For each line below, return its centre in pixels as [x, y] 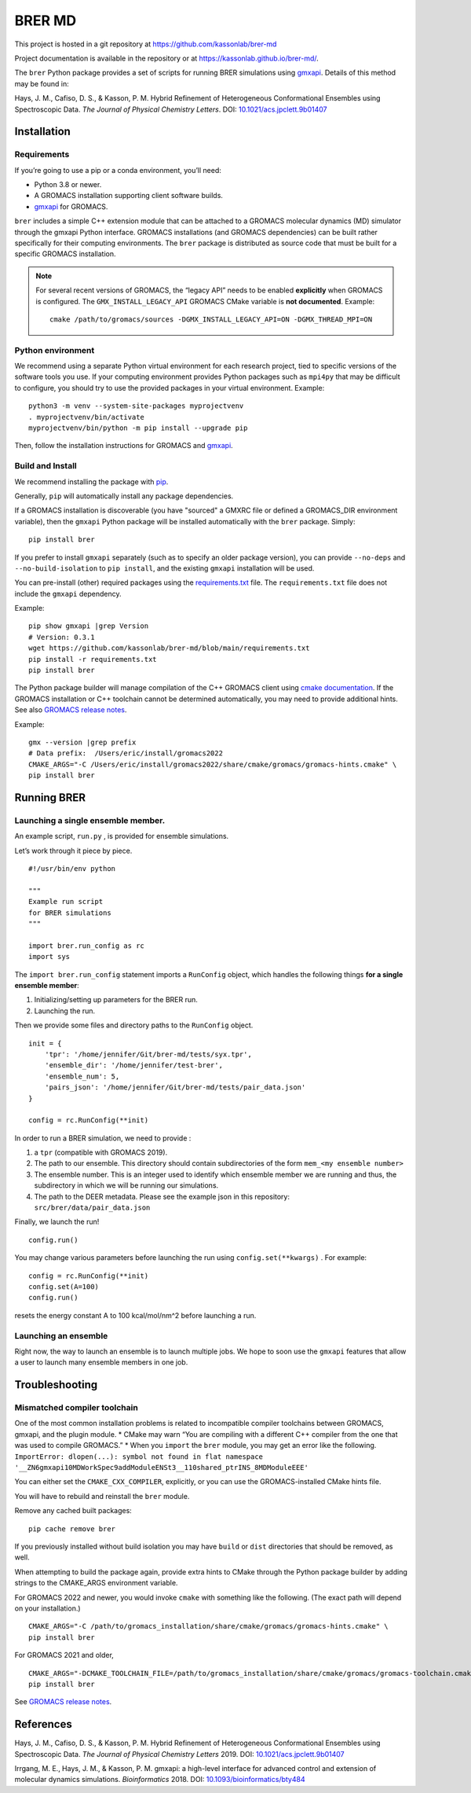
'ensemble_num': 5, [82, 1076]
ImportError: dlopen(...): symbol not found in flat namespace [139, 1457]
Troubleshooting [56, 1385]
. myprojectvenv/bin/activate [87, 417]
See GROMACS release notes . [63, 1702]
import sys [49, 957]
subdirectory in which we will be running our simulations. [126, 1185]
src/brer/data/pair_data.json [92, 1208]
